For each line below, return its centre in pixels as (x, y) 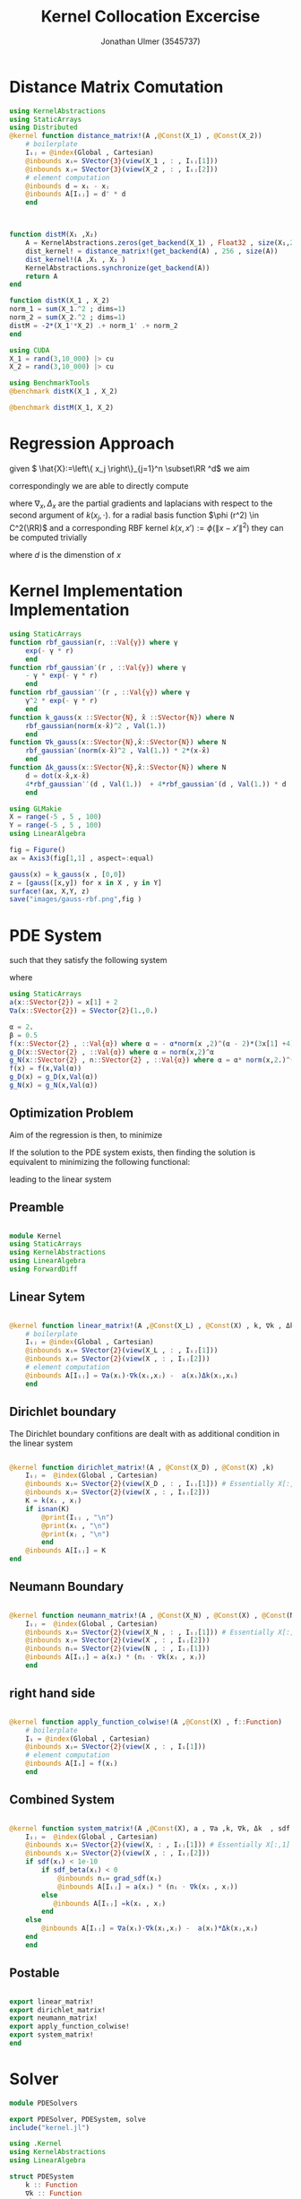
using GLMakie (36, 809)
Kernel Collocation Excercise (150, 17)
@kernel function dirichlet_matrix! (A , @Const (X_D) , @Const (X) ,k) (142, 1467)
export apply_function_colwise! (69, 2027)
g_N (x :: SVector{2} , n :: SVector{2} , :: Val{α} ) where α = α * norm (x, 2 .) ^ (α (154, 1060)
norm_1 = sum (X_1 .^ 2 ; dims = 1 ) (68, 309)
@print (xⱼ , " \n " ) (76, 1534)
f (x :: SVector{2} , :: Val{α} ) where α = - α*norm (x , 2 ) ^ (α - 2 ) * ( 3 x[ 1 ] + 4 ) (152, 1043)
